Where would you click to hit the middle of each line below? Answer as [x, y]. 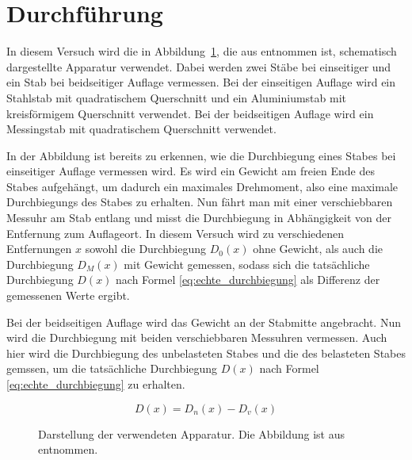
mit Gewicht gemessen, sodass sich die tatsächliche [247, 264]
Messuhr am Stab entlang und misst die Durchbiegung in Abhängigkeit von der [199, 218]
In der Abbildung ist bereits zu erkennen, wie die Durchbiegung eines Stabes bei [201, 155]
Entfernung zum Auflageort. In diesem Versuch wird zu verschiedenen [175, 233]
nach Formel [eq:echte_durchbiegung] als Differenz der [248, 280]
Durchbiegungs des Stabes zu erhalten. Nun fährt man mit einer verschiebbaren [200, 202]
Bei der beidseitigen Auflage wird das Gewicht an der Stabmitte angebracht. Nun [204, 322]
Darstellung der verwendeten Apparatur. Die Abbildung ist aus [192, 433]
